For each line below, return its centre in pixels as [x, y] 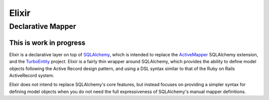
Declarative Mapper [43, 26]
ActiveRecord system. [32, 75]
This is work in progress [47, 43]
